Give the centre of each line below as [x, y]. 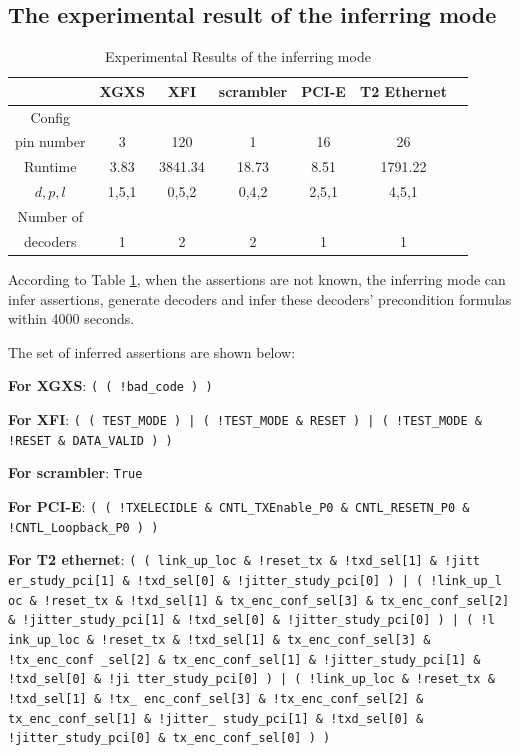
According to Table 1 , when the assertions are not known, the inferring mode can [257, 278]
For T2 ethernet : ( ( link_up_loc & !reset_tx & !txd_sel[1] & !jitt [244, 559]
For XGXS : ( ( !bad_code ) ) [110, 385]
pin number [50, 141]
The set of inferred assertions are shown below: [152, 351]
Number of [50, 216]
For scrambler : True [75, 472]
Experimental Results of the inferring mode [238, 56]
